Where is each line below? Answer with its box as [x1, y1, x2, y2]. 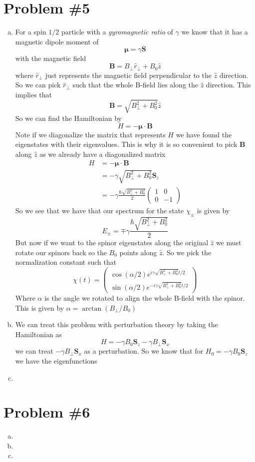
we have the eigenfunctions [15, 355, 97, 366]
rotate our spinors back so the [15, 247, 107, 257]
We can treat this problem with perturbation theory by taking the [15, 319, 218, 330]
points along [119, 247, 157, 257]
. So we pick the [162, 247, 212, 257]
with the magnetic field [15, 53, 86, 63]
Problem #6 [3, 402, 90, 422]
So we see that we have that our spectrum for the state [15, 205, 184, 215]
